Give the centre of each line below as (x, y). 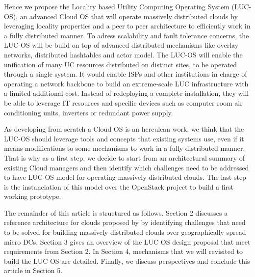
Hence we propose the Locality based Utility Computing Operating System (117, 6)
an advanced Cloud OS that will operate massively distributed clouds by (129, 16)
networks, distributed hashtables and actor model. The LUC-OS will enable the (123, 54)
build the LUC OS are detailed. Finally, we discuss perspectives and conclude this (127, 261)
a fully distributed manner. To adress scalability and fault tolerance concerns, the (127, 35)
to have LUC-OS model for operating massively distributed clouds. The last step (125, 177)
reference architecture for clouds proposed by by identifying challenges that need (125, 222)
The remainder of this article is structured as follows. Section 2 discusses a (116, 212)
